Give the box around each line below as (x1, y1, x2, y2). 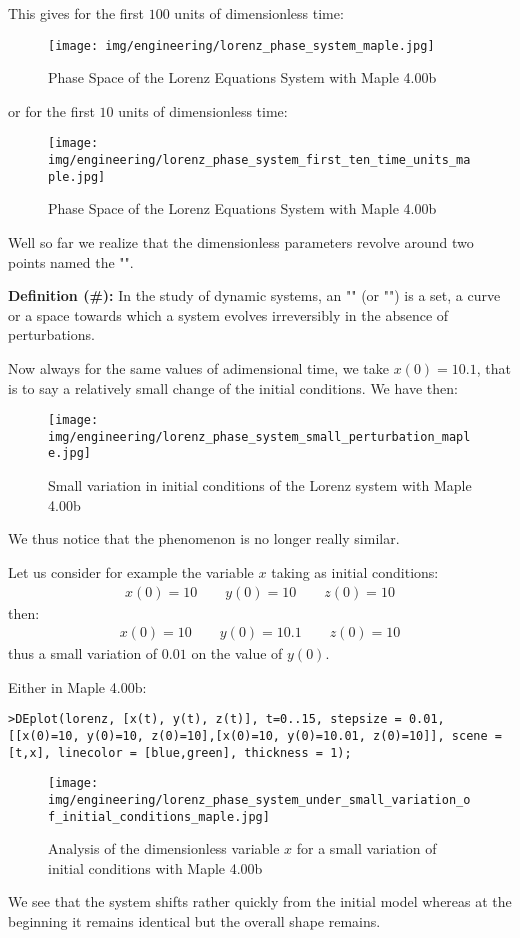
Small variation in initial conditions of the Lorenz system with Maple (48, 475, 472, 496)
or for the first (8, 100, 95, 121)
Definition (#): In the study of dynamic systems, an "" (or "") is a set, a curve (8, 285, 501, 306)
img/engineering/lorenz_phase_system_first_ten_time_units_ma (48, 153, 471, 168)
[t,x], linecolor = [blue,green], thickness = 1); (8, 745, 352, 760)
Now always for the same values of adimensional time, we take (8, 357, 389, 378)
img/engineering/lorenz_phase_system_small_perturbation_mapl (48, 429, 471, 444)
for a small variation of (296, 838, 437, 859)
